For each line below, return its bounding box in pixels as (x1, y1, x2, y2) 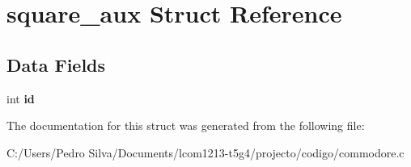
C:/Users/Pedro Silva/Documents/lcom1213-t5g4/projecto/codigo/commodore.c (6, 144, 405, 161)
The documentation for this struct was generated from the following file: (6, 117, 365, 134)
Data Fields (6, 52, 106, 77)
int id (6, 90, 35, 106)
